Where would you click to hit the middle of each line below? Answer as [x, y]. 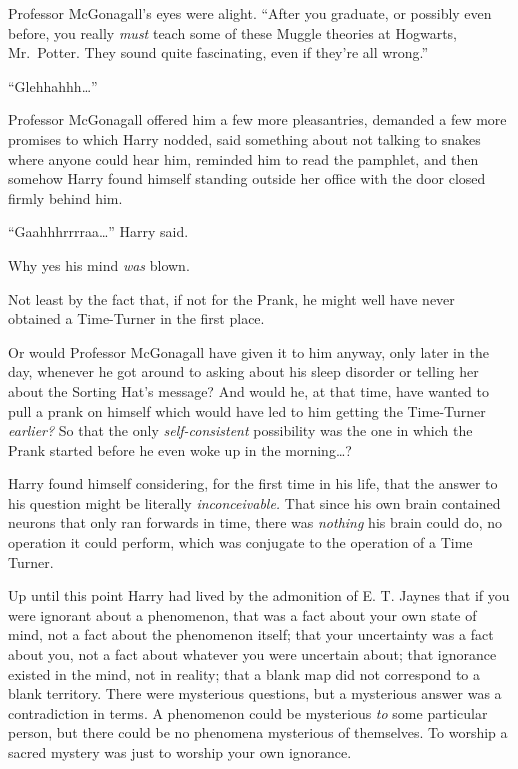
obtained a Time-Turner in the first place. [136, 318]
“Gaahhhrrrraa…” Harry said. [98, 231]
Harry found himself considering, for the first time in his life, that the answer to [253, 483]
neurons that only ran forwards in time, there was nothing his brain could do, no [255, 522]
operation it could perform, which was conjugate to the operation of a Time [240, 542]
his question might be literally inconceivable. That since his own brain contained [254, 502]
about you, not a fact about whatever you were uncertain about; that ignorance [252, 654]
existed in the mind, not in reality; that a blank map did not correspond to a [244, 673]
